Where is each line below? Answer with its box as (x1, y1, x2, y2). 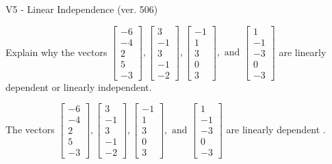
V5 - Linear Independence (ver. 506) (5, 2, 158, 16)
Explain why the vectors (5, 44, 107, 59)
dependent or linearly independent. (5, 79, 152, 94)
